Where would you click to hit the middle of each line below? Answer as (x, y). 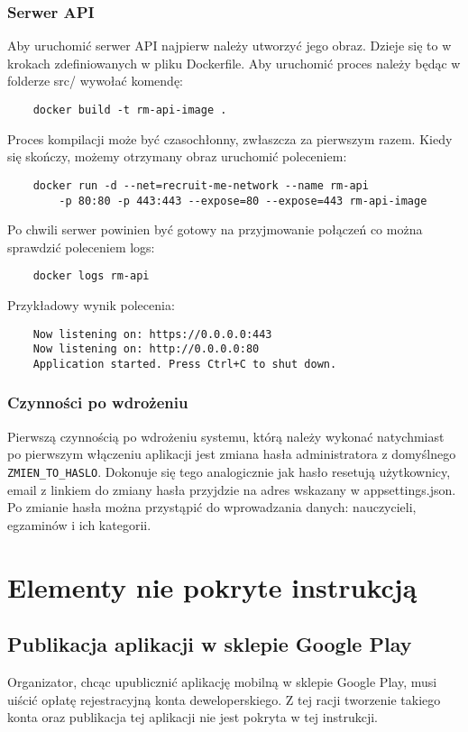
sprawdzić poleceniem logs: (81, 247)
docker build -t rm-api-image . (130, 110)
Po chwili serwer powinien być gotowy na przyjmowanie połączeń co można (215, 229)
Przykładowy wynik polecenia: (91, 305)
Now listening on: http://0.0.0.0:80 (146, 349)
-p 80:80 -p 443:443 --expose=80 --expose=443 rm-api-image (243, 201)
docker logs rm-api (91, 276)
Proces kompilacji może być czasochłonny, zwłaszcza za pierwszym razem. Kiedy (230, 138)
